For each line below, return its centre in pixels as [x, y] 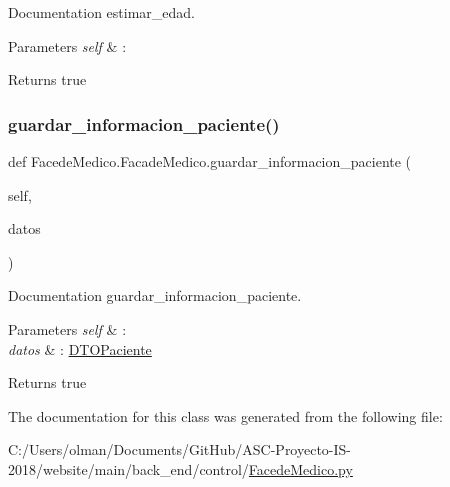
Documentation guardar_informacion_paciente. [155, 295]
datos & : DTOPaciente [80, 348]
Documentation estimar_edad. [101, 12]
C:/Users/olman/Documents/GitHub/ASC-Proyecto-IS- [180, 449]
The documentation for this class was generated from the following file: [225, 415]
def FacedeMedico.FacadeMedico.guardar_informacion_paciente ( [210, 161]
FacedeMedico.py [300, 468]
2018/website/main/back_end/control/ [128, 468]
